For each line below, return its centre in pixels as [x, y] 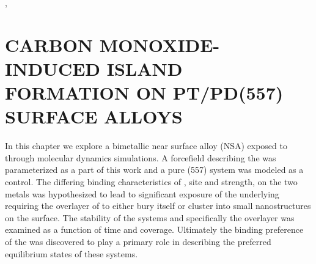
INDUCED [53, 68]
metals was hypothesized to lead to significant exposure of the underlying [142, 193]
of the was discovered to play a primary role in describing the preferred [138, 242]
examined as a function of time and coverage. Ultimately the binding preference [154, 229]
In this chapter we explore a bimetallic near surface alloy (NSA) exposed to [146, 146]
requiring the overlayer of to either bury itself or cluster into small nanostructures [158, 206]
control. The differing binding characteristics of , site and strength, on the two [151, 182]
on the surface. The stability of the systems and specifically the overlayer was [150, 217]
